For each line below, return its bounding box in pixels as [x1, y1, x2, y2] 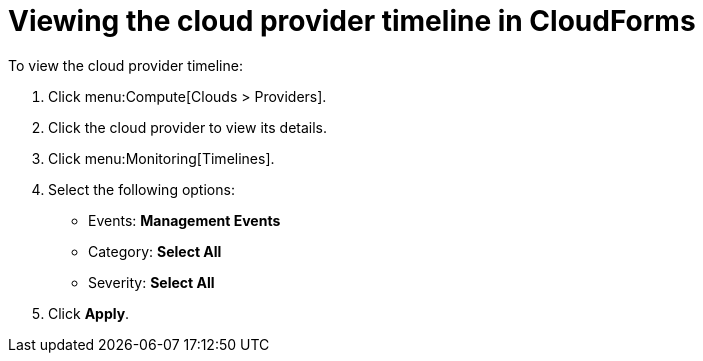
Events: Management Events [88, 211, 281, 229]
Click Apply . [48, 304, 130, 322]
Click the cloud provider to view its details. [48, 118, 328, 136]
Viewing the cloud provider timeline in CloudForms [8, 4, 696, 38]
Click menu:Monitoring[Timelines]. [48, 149, 275, 167]
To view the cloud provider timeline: [8, 56, 243, 74]
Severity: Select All [88, 273, 215, 291]
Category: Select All [88, 242, 222, 260]
